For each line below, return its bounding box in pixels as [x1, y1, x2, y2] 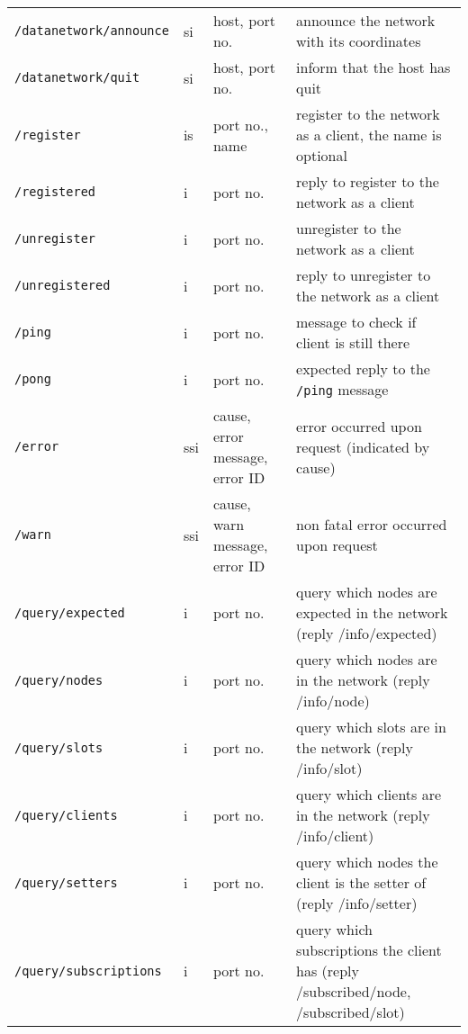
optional [296, 145, 347, 166]
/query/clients [14, 807, 118, 823]
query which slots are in [296, 716, 446, 737]
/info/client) [296, 825, 374, 846]
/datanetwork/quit [14, 70, 140, 85]
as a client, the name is [296, 124, 442, 145]
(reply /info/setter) [296, 893, 418, 913]
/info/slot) [296, 758, 363, 778]
